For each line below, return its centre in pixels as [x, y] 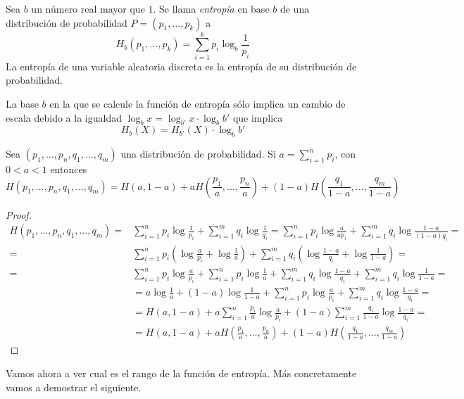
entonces [69, 169]
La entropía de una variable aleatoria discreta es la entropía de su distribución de [181, 66]
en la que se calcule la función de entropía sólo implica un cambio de [197, 103]
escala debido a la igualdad [64, 117]
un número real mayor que [88, 8]
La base [22, 103]
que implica [258, 117]
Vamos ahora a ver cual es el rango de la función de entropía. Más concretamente [181, 373]
